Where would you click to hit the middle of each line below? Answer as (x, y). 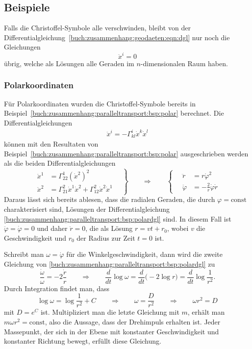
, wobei (178, 228)
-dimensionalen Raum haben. (184, 63)
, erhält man (206, 312)
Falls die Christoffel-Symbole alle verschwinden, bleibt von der (97, 28)
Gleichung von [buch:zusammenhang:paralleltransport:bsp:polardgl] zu (110, 263)
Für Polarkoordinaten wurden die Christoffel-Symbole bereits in (100, 103)
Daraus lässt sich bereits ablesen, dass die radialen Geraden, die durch (110, 199)
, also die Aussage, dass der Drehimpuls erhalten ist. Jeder (133, 322)
